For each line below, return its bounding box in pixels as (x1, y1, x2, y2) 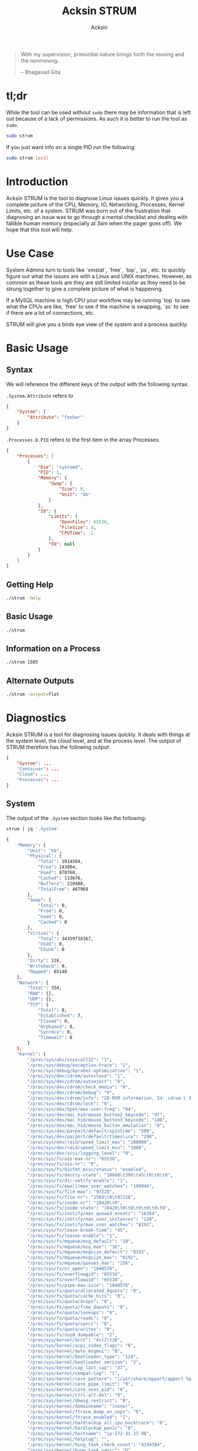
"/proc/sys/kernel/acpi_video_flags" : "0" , (27, 1343, 136, 1349)
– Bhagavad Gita (20, 68, 61, 75)
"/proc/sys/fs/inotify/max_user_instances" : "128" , (27, 1216, 158, 1223)
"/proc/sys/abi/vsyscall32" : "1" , (27, 1056, 112, 1063)
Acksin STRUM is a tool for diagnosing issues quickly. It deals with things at (6, 731, 190, 738)
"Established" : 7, (37, 1013, 83, 1018)
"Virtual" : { (27, 930, 60, 936)
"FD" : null (48, 541, 76, 547)
